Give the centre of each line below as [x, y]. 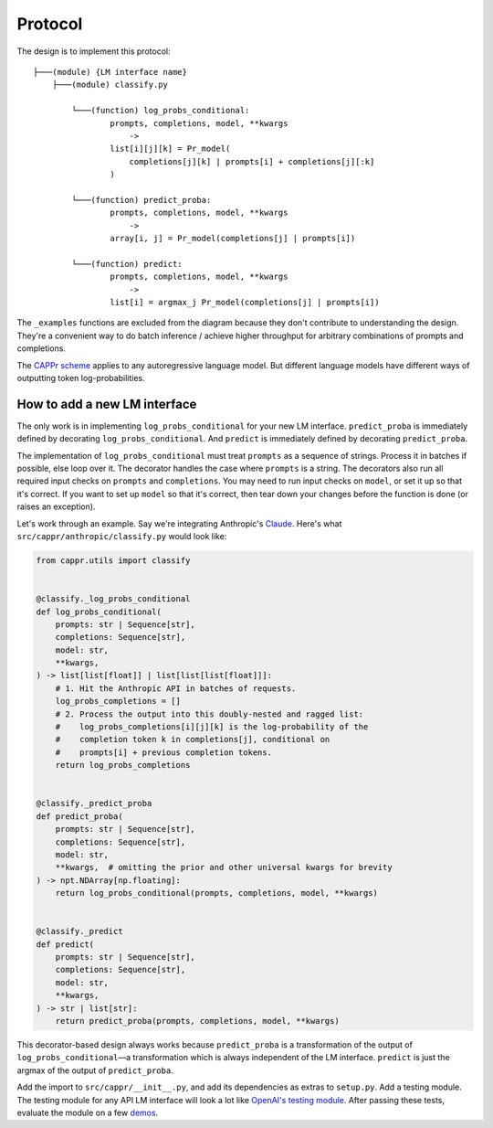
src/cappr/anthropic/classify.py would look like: [122, 536]
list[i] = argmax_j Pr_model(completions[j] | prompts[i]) [245, 302]
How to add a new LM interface [107, 404]
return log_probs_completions [123, 765]
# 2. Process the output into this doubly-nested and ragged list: [210, 714]
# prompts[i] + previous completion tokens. [164, 752]
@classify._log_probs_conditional [113, 599]
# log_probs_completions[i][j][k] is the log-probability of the [212, 727]
